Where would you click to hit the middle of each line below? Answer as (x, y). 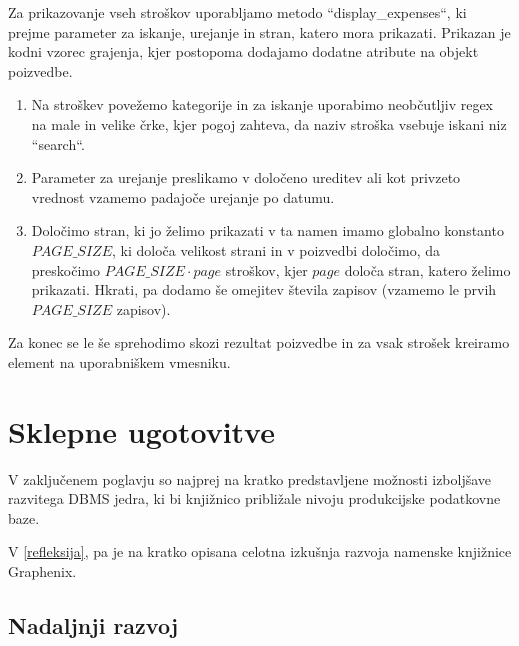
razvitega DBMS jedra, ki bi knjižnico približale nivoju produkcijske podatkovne (254, 498)
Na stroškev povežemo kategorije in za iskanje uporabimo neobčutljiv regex (262, 104)
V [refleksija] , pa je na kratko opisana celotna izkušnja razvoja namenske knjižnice (260, 551)
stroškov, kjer (266, 269)
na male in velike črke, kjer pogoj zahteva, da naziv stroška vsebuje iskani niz (269, 123)
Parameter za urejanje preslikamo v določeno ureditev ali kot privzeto (246, 177)
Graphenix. (42, 571)
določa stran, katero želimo (427, 269)
